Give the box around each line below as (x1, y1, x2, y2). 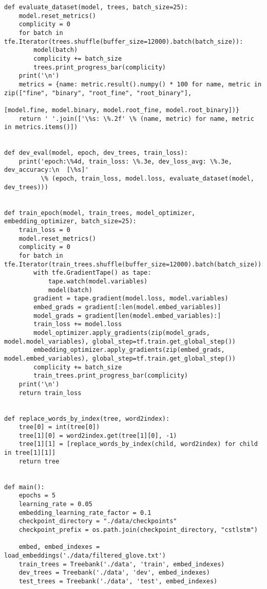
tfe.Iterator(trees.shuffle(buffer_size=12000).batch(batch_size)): (4, 38, 243, 45)
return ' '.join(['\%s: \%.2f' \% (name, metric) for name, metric (18, 115, 254, 122)
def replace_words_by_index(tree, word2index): (4, 415, 170, 422)
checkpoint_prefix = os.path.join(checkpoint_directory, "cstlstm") (18, 526, 258, 534)
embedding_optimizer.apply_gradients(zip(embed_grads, (33, 346, 225, 354)
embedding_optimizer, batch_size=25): (4, 218, 137, 225)
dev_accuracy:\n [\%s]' (4, 166, 89, 174)
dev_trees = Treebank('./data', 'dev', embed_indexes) (18, 569, 210, 577)
